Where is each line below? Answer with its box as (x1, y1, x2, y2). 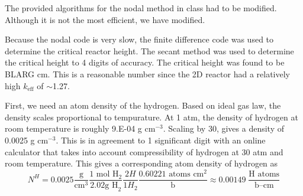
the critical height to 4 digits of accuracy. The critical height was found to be (5, 56, 285, 68)
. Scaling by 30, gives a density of (163, 122, 285, 135)
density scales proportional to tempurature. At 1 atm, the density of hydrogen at (5, 110, 298, 123)
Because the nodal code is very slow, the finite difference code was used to (5, 33, 274, 45)
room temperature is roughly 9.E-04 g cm (5, 122, 156, 135)
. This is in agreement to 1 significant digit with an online (56, 133, 266, 146)
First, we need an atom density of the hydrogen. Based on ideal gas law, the (5, 99, 281, 112)
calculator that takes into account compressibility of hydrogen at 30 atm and (5, 145, 283, 158)
